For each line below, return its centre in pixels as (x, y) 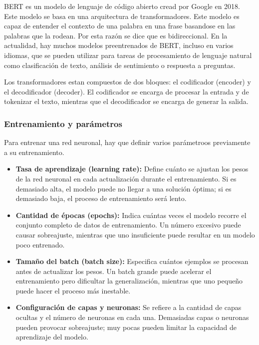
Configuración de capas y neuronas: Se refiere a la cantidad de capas (129, 307)
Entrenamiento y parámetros (63, 123)
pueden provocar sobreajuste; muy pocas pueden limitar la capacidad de (126, 327)
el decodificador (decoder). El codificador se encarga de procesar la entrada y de (127, 91)
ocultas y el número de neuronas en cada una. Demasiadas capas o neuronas (132, 317)
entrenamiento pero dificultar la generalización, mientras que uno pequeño (129, 281)
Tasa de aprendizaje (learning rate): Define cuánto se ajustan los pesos (132, 169)
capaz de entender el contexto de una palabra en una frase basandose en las (120, 26)
